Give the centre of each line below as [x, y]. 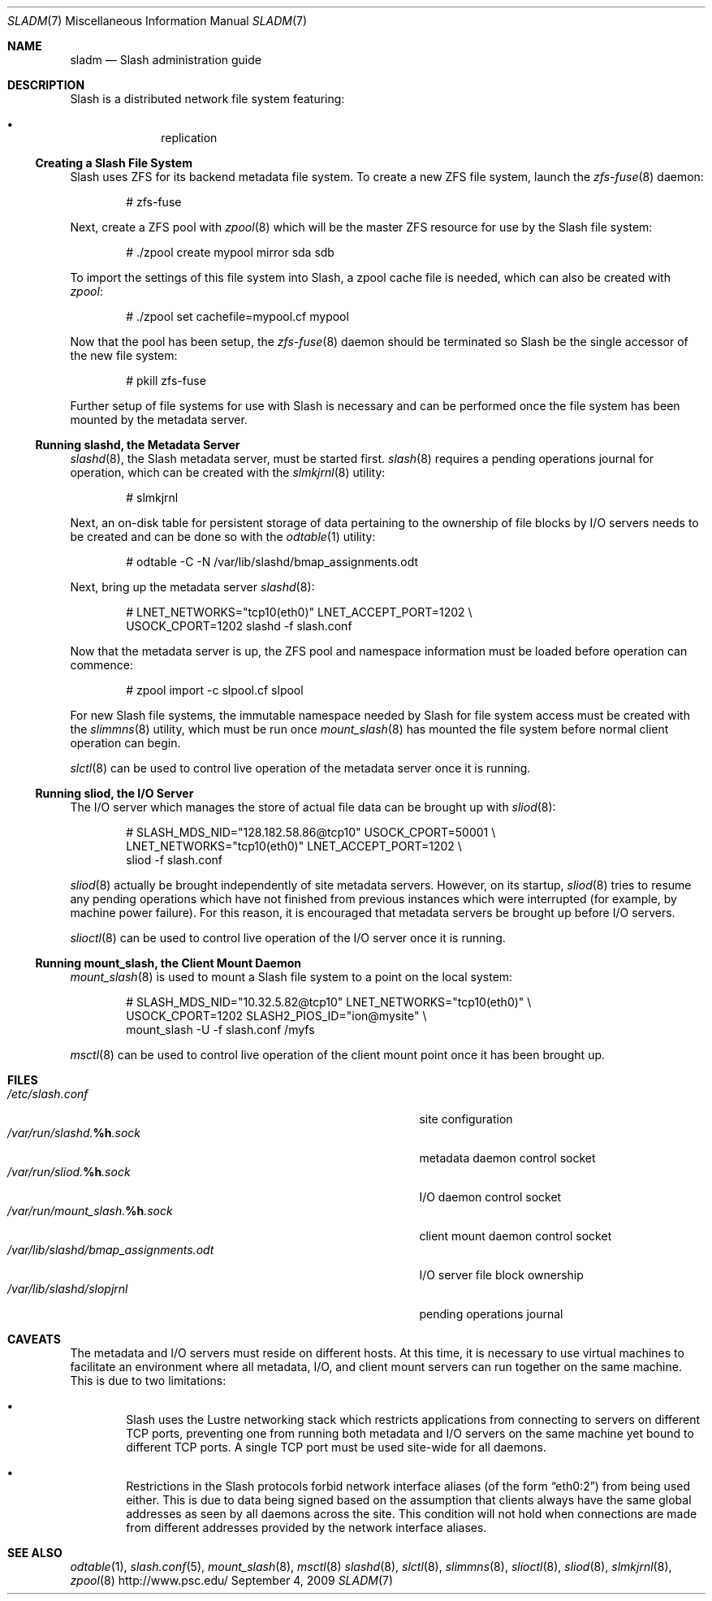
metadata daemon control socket [507, 1158]
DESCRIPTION [46, 85]
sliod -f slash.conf [175, 860]
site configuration [466, 1119]
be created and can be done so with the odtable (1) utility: [223, 537]
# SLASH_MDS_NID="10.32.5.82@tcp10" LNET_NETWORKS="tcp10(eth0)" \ [329, 1002]
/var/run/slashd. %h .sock [74, 1133]
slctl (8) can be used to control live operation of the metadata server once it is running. [300, 768]
